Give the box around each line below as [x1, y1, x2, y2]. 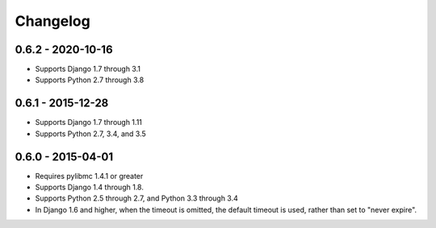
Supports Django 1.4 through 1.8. [35, 182, 145, 193]
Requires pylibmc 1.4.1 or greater [35, 171, 144, 180]
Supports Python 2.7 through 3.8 [35, 75, 145, 85]
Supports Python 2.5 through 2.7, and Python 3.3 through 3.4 [35, 193, 238, 203]
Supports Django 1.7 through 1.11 [35, 118, 143, 127]
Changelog [15, 12, 90, 30]
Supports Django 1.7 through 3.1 [35, 64, 141, 74]
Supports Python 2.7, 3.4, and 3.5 [35, 129, 147, 139]
